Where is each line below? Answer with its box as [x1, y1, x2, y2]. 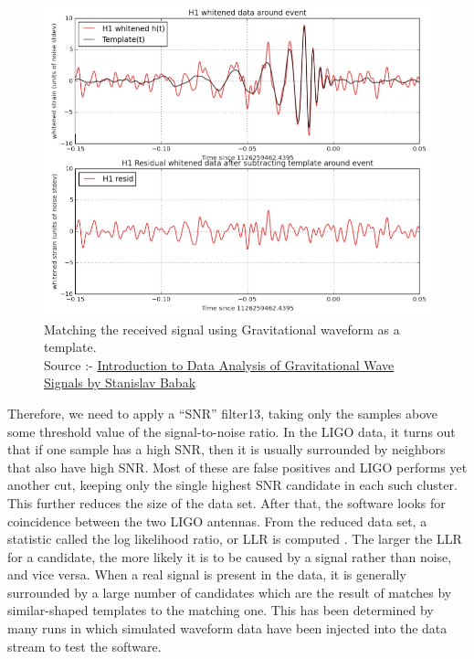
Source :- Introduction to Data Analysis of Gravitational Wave [44, 355, 395, 374]
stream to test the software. [7, 636, 162, 655]
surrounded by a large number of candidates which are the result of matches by [7, 582, 452, 601]
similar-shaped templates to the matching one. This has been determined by [7, 601, 434, 620]
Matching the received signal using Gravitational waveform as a [44, 319, 400, 338]
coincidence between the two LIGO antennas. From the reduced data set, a [7, 511, 427, 530]
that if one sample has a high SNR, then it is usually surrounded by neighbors [7, 440, 446, 459]
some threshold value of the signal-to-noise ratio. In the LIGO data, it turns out [7, 421, 456, 441]
